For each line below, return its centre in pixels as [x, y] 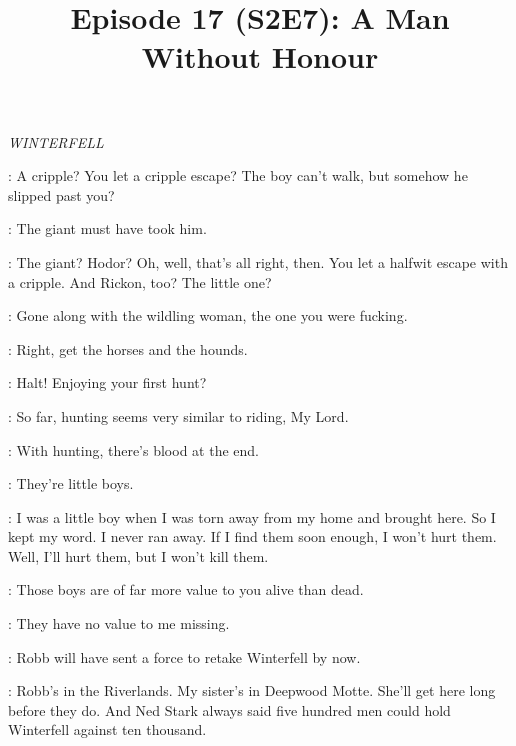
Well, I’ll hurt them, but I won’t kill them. [138, 555]
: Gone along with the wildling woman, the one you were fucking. [208, 315]
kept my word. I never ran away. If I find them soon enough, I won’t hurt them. [252, 536]
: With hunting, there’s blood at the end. [133, 449]
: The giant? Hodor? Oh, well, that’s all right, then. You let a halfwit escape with [258, 261]
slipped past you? [61, 194]
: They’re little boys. [71, 483]
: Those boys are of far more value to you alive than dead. [186, 589]
